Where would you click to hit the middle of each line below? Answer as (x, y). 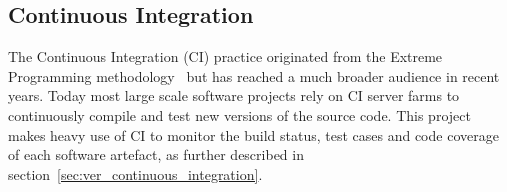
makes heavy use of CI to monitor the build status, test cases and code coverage (253, 134)
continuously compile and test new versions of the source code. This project (239, 114)
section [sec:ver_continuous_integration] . (135, 173)
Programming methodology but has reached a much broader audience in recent (254, 75)
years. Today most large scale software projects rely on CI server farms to (234, 95)
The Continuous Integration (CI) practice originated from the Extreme (225, 56)
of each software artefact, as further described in (156, 154)
